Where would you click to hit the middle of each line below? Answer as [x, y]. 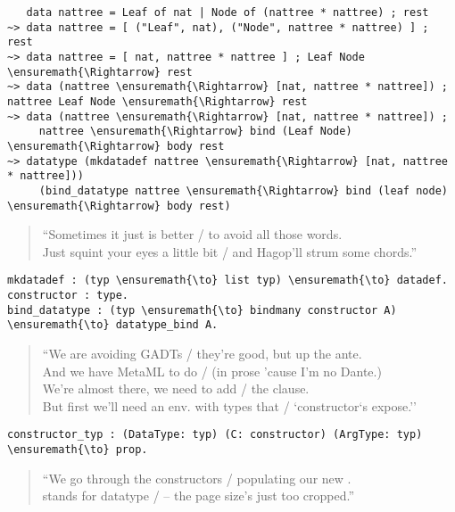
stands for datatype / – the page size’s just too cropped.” [199, 495]
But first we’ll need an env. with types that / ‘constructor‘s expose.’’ [229, 405]
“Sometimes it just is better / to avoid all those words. [192, 234]
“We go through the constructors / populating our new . [197, 478]
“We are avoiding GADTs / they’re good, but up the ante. [202, 353]
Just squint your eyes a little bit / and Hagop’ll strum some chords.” [229, 251]
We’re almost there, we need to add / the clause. [176, 388]
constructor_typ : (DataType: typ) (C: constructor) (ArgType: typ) [215, 435]
